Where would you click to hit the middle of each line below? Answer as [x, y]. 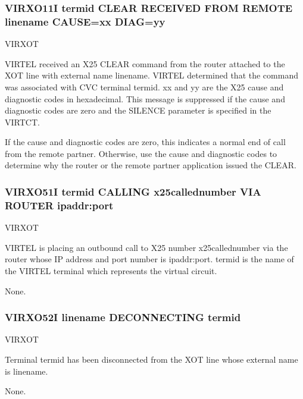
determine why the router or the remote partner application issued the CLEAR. [151, 165]
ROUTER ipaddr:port [59, 205]
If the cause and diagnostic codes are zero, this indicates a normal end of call [145, 142]
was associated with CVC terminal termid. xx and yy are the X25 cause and [144, 87]
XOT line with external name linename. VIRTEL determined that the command [151, 75]
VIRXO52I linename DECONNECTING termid [123, 317]
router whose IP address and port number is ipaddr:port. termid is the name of [149, 259]
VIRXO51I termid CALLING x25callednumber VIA [133, 191]
